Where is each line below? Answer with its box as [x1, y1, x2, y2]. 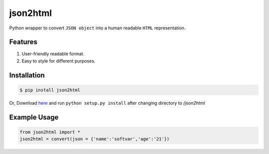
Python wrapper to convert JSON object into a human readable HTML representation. [9, 25, 186, 31]
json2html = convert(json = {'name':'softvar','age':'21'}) [19, 136, 170, 142]
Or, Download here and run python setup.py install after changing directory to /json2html [9, 100, 205, 106]
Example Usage [9, 113, 59, 122]
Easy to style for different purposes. [21, 58, 96, 64]
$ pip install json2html [19, 87, 81, 93]
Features [9, 38, 37, 46]
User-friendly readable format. [21, 51, 85, 57]
